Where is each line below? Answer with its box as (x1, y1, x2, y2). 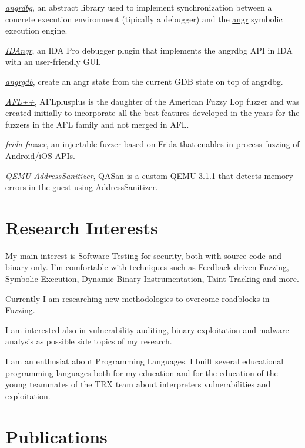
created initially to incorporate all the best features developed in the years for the (5, 107, 300, 119)
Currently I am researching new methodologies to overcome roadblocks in (5, 292, 270, 304)
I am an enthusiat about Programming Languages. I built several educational (5, 355, 284, 367)
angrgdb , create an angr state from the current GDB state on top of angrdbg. (5, 75, 283, 87)
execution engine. (5, 24, 68, 36)
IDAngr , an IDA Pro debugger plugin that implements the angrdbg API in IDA (5, 44, 293, 56)
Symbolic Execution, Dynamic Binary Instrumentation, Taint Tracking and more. (5, 273, 299, 285)
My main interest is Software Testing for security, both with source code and (5, 249, 281, 261)
